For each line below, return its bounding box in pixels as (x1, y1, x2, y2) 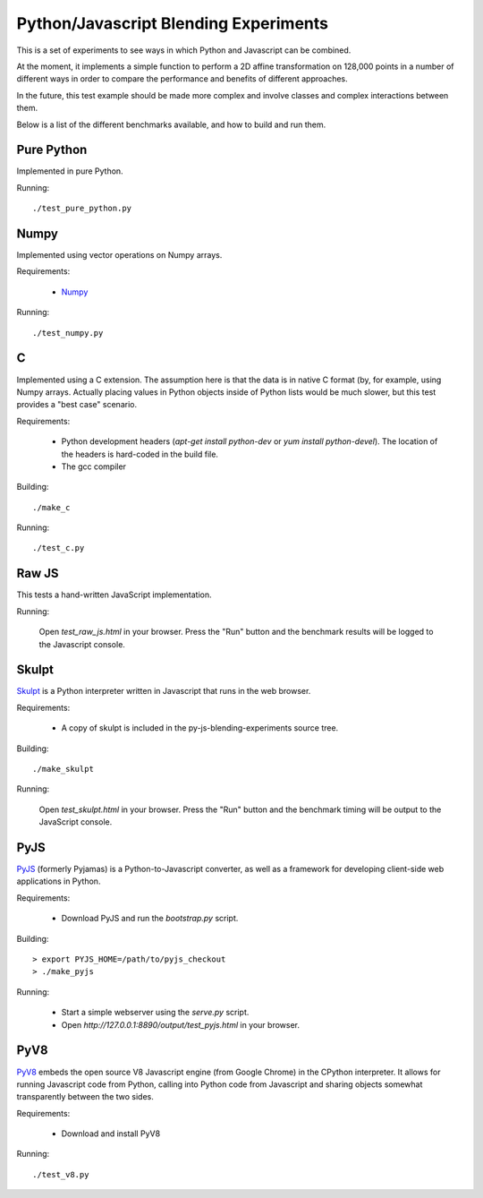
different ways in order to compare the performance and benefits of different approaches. (16, 73, 348, 84)
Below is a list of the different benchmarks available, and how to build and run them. (16, 119, 326, 130)
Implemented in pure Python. (16, 166, 124, 176)
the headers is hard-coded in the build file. (61, 449, 219, 459)
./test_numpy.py (32, 328, 104, 338)
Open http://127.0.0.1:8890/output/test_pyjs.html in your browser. (61, 1019, 300, 1030)
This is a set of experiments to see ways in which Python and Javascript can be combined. (16, 45, 352, 56)
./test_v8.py (32, 1169, 89, 1179)
